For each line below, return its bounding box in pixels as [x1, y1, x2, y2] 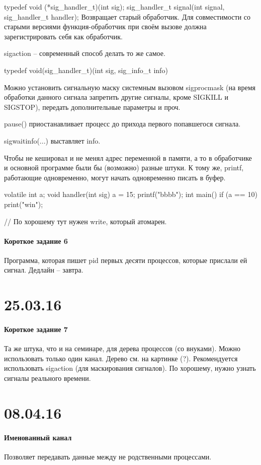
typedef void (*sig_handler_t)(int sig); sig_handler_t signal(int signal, [4, 2, 225, 12]
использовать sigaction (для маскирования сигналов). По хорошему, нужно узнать [4, 363, 256, 373]
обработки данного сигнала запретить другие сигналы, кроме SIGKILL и [4, 92, 228, 102]
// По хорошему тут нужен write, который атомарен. [4, 216, 167, 226]
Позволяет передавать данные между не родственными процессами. [4, 451, 212, 461]
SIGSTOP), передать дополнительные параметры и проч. [4, 101, 181, 112]
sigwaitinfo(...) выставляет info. [4, 135, 101, 146]
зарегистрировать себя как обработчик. [4, 31, 123, 41]
